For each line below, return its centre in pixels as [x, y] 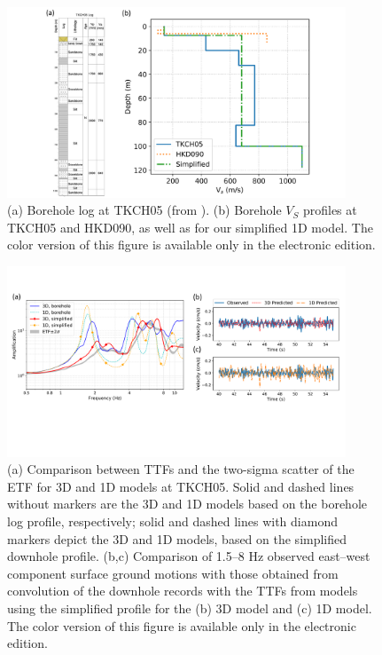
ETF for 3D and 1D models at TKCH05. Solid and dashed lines [181, 486]
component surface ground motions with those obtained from [173, 573]
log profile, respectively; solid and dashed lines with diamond [172, 521]
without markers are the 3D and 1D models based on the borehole [187, 504]
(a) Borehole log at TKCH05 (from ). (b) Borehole [144, 210]
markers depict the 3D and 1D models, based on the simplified [177, 538]
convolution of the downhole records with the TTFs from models [183, 591]
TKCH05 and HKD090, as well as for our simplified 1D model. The [190, 227]
